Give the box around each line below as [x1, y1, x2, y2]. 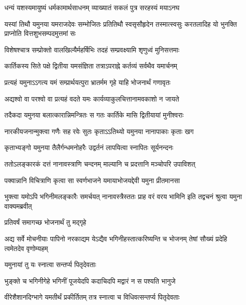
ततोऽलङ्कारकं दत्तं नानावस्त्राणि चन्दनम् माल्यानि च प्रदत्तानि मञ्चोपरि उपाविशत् [4, 158, 196, 169]
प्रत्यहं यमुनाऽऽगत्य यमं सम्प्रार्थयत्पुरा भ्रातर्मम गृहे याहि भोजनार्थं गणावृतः [4, 77, 171, 87]
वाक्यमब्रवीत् [4, 201, 32, 211]
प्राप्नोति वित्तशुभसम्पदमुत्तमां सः [4, 28, 76, 38]
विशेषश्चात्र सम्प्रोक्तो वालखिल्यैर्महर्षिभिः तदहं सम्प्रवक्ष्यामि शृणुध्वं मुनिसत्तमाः [4, 44, 180, 54]
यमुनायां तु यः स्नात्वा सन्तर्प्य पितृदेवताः [4, 259, 97, 270]
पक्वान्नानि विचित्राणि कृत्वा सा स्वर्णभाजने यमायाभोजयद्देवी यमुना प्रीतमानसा [4, 175, 180, 185]
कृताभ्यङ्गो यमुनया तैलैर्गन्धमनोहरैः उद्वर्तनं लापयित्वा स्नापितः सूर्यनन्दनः [4, 142, 173, 152]
